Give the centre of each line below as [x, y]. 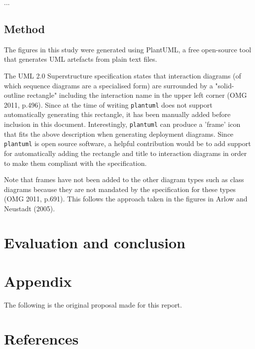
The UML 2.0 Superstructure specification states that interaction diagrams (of [123, 75]
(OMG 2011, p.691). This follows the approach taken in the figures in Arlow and [126, 199]
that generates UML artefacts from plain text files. [81, 59]
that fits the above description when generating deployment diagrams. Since [119, 134]
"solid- [225, 85]
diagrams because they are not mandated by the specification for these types [120, 189]
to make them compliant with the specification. [75, 163]
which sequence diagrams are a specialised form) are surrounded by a [109, 85]
